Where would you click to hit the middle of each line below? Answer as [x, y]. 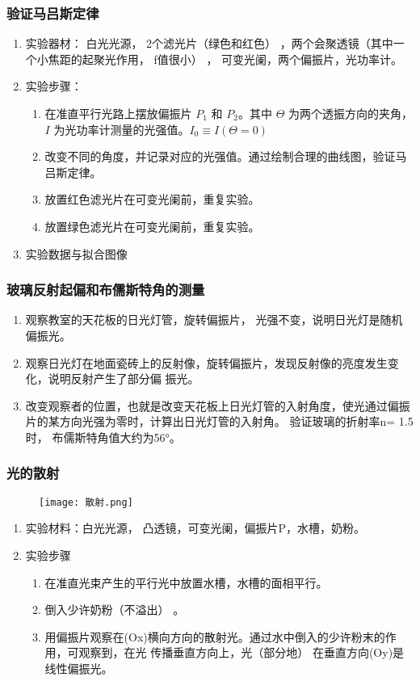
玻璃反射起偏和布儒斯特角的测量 [106, 290]
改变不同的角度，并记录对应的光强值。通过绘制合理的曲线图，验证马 [226, 156]
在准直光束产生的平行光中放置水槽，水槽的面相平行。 [186, 582]
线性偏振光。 [79, 668]
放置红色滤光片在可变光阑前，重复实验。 [152, 199]
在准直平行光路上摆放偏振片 [118, 113]
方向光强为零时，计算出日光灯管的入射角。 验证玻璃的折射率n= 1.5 [236, 421]
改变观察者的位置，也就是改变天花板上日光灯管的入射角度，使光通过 [206, 405]
